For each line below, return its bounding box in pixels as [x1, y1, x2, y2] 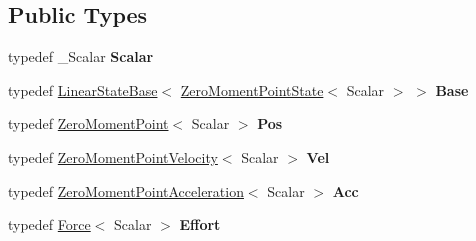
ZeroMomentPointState [180, 79, 324, 100]
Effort [179, 214, 221, 235]
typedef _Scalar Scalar [8, 46, 154, 67]
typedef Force [8, 214, 91, 235]
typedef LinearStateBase [8, 79, 158, 100]
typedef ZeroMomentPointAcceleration [8, 180, 244, 201]
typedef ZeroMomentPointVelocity [8, 146, 218, 167]
